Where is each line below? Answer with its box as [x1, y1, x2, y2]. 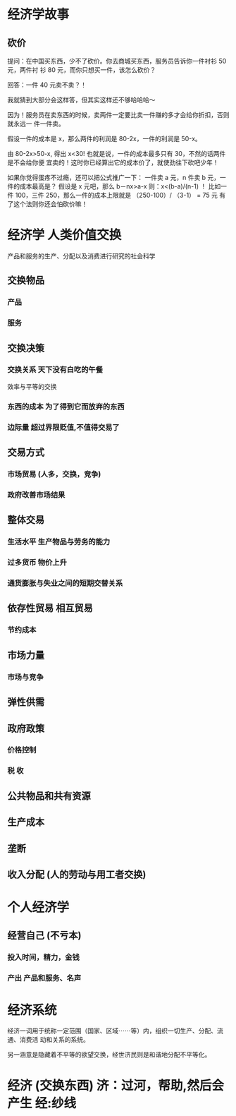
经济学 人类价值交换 [7, 227, 122, 244]
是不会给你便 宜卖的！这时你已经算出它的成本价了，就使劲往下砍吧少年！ [7, 158, 219, 167]
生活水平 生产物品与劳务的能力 [7, 537, 111, 547]
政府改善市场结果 [7, 490, 66, 500]
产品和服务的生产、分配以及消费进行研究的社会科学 [7, 251, 156, 260]
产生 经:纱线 [7, 1096, 76, 1112]
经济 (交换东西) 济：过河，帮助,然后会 [7, 1078, 224, 1094]
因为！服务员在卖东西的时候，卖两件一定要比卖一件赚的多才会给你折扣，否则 [7, 111, 230, 119]
